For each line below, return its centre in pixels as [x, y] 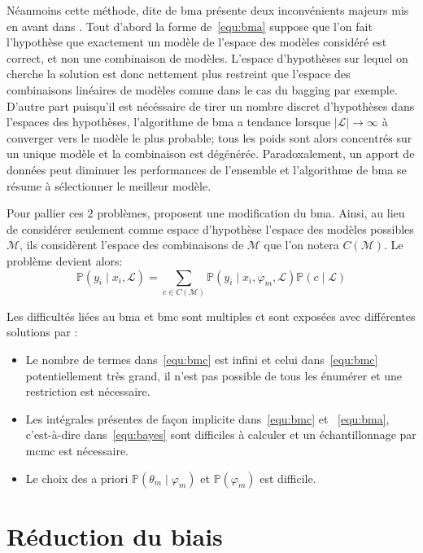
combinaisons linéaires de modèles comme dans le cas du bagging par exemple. [202, 89]
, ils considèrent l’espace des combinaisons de [132, 245]
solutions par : [42, 332]
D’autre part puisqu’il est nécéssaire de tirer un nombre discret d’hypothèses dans [211, 105]
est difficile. [288, 478]
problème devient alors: [65, 260]
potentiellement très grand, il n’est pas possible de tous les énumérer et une [214, 375]
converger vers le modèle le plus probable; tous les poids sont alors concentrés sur [209, 137]
